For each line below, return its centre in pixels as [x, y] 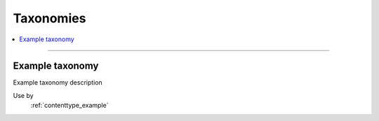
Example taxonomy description [58, 83]
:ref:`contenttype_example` [69, 106]
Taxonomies [49, 18]
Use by [24, 95]
